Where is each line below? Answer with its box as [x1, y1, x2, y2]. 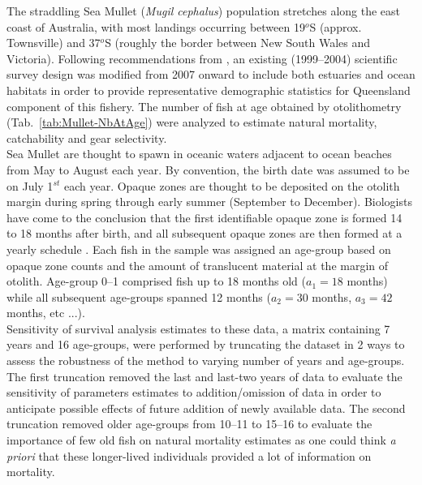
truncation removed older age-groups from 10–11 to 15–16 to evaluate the [6, 415, 372, 432]
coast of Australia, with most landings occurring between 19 [6, 18, 305, 35]
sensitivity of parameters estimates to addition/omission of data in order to [6, 384, 381, 401]
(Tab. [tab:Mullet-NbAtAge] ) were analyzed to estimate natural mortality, [6, 114, 377, 131]
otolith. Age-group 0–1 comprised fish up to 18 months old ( [6, 273, 306, 290]
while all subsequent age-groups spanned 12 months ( [6, 288, 271, 305]
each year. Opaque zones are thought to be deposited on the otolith [63, 177, 400, 194]
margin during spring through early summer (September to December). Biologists [6, 193, 412, 210]
